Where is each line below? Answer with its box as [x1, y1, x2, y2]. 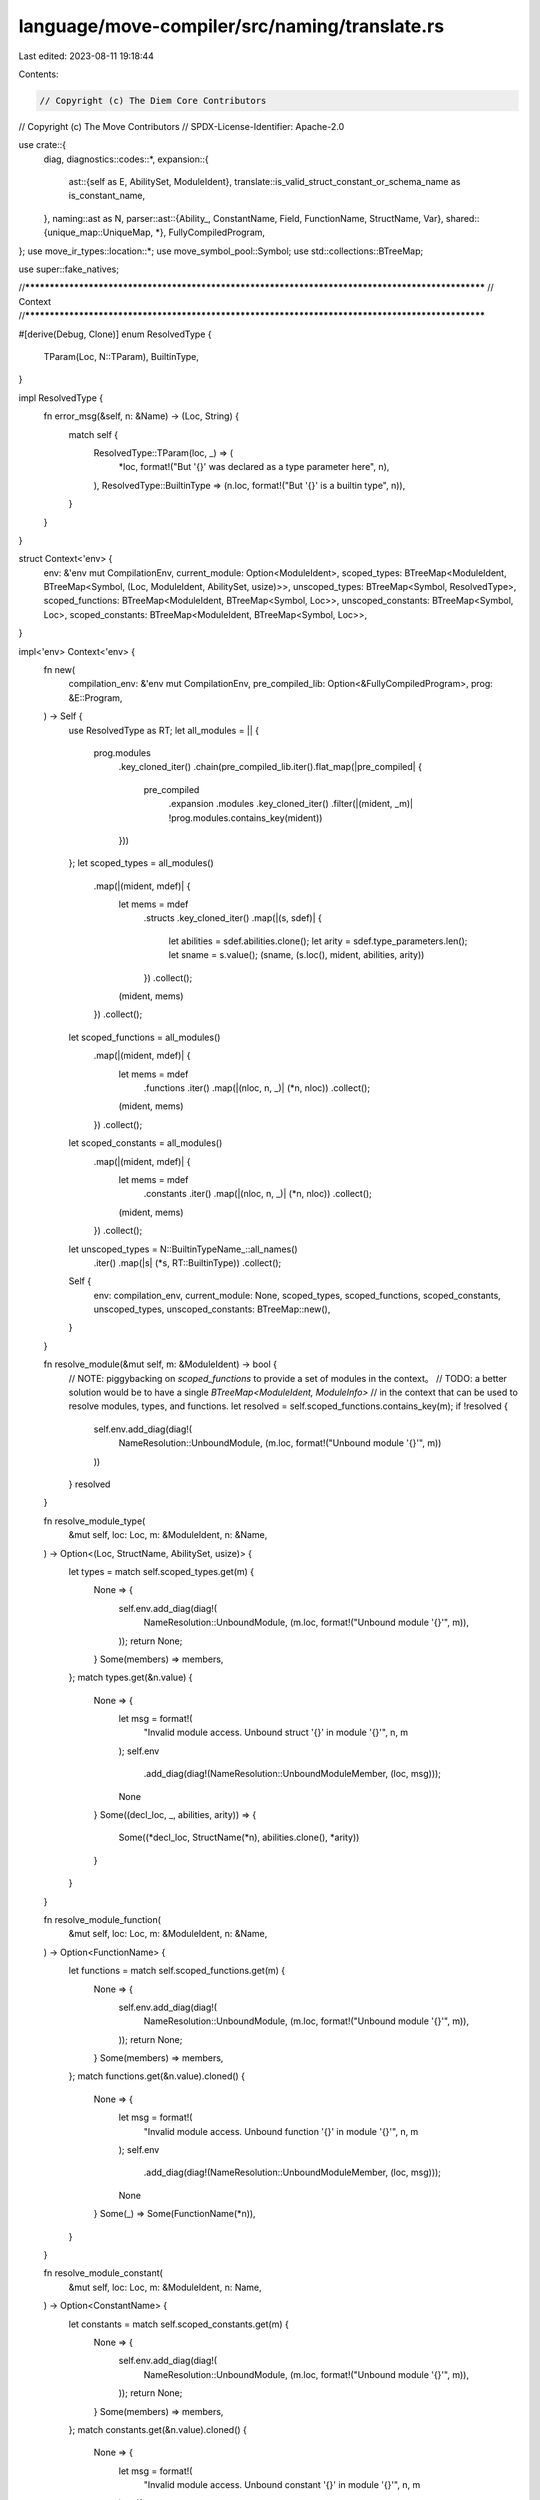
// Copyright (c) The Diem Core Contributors [39, 95, 267, 106]
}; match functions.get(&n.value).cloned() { [68, 2070, 245, 2082]
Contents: [18, 68, 59, 80]
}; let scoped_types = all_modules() [68, 857, 214, 869]
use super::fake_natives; [18, 263, 120, 275]
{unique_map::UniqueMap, [43, 226, 154, 239]
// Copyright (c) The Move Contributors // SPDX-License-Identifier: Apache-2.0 [18, 120, 345, 132]
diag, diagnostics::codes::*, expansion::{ [43, 153, 209, 165]
